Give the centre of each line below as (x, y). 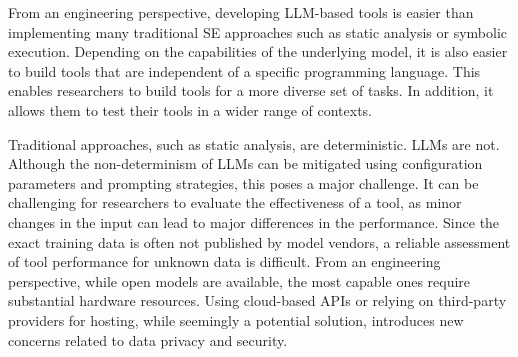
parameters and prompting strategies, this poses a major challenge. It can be (243, 182)
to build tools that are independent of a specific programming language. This (244, 70)
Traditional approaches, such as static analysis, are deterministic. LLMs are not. (254, 143)
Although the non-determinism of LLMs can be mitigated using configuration (245, 163)
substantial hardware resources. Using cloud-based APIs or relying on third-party (257, 300)
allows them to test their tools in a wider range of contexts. (190, 109)
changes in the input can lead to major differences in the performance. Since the (254, 221)
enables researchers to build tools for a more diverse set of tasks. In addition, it (251, 90)
